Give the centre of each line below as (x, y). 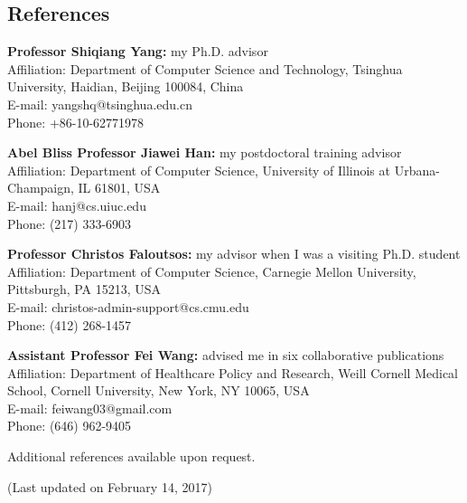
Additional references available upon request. (131, 456)
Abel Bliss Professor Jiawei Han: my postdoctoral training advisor (205, 152)
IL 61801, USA (119, 188)
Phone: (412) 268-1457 (70, 324)
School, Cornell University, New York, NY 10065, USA (159, 390)
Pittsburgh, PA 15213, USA (84, 289)
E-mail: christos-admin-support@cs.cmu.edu (128, 306)
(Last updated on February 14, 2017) (110, 486)
